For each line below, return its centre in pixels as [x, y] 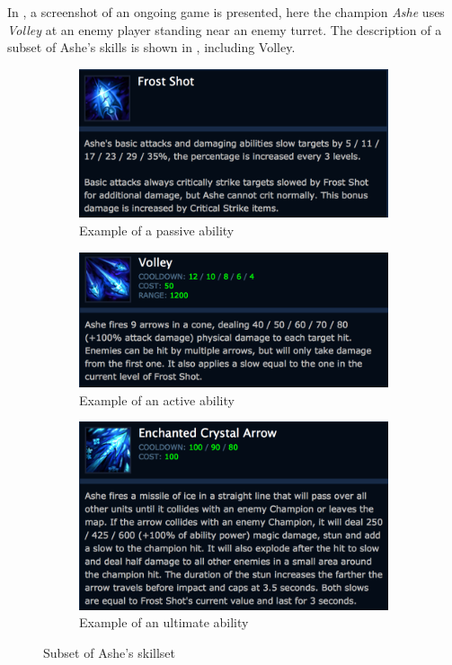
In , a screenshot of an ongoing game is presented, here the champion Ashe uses [226, 12]
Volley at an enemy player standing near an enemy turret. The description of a [225, 29]
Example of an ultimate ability [164, 622]
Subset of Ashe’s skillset [109, 652]
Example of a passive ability [157, 230]
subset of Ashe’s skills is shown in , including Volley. [151, 47]
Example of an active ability [157, 399]
